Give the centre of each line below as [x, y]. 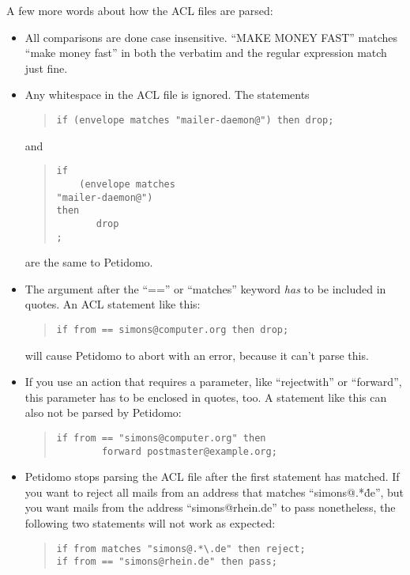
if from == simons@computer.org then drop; [173, 329]
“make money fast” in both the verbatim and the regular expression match [206, 53]
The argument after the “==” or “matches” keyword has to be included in [205, 288]
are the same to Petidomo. [89, 262]
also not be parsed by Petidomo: [103, 412]
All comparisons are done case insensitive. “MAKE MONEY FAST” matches [211, 37]
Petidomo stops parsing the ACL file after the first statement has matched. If [212, 477]
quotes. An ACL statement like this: [113, 304]
